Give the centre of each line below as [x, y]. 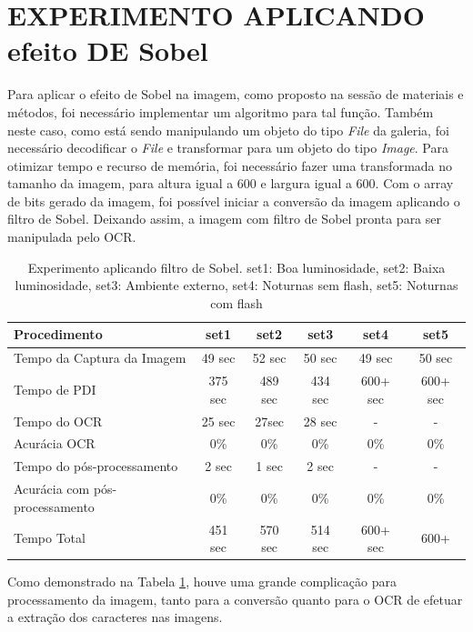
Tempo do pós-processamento [96, 466]
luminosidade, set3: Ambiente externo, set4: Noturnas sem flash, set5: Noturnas [236, 285]
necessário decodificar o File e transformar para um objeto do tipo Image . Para [228, 148]
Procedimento [58, 334]
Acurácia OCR [55, 443]
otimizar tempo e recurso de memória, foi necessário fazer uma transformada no [230, 165]
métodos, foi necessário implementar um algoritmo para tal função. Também [221, 111]
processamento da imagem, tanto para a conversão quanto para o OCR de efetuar [235, 599]
